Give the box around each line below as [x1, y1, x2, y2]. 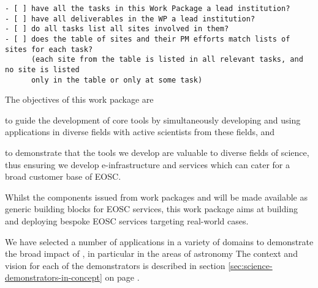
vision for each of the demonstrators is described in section [5, 259, 225, 271]
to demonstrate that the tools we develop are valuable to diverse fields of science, [5, 146, 309, 159]
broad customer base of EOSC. [5, 170, 121, 183]
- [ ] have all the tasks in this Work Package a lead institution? [5, 4, 290, 13]
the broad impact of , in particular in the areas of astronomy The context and [5, 247, 298, 260]
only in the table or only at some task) [31, 75, 203, 84]
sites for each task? [5, 45, 93, 54]
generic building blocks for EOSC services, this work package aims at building [5, 202, 298, 215]
